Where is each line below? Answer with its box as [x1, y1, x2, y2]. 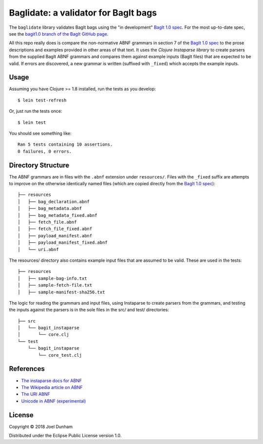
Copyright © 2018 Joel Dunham [9, 424, 73, 429]
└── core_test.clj [38, 352, 82, 358]
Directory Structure [9, 161, 70, 169]
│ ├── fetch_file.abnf [18, 219, 77, 225]
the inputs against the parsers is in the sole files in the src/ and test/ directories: [9, 307, 169, 313]
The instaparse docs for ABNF [21, 378, 82, 384]
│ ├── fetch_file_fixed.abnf [18, 226, 93, 232]
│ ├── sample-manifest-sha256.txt [18, 289, 105, 295]
